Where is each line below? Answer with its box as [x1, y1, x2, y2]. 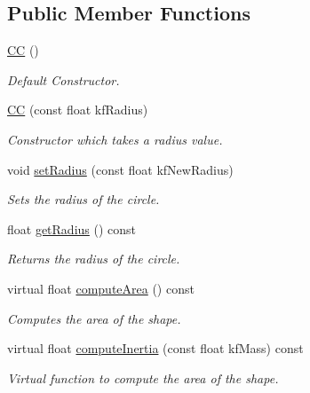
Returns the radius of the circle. [7, 249, 180, 268]
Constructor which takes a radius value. [7, 130, 223, 148]
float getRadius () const [7, 219, 137, 238]
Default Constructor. [7, 70, 120, 89]
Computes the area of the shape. [7, 309, 181, 327]
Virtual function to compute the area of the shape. [7, 368, 279, 387]
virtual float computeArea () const [7, 279, 195, 297]
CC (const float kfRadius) [7, 100, 148, 119]
